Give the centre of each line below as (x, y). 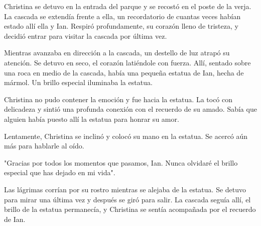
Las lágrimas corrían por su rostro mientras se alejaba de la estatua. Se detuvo (125, 189)
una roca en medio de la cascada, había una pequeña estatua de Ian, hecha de (124, 72)
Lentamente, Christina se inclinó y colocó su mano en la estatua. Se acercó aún (126, 136)
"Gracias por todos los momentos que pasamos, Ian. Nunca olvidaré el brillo (121, 162)
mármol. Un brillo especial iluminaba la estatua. (78, 82)
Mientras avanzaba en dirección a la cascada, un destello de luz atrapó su (117, 53)
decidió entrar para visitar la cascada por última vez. (86, 35)
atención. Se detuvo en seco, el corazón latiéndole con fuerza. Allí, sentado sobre (127, 62)
